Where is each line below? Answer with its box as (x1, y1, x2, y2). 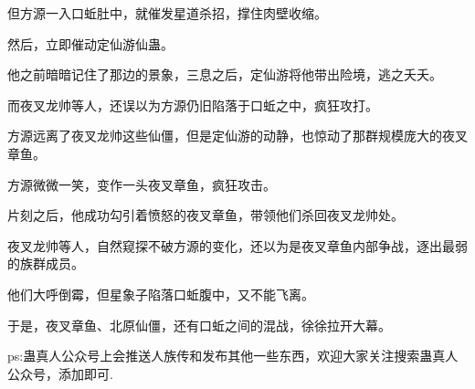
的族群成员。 (7, 254, 84, 273)
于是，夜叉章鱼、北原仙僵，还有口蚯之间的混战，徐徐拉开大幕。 (7, 315, 391, 334)
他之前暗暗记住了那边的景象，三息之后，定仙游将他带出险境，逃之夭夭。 (7, 65, 442, 84)
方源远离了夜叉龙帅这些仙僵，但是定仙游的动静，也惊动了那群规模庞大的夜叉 (7, 126, 468, 145)
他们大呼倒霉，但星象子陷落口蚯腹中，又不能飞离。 (7, 284, 314, 303)
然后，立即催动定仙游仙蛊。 (7, 34, 174, 53)
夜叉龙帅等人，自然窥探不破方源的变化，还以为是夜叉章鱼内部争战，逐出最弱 (7, 236, 468, 255)
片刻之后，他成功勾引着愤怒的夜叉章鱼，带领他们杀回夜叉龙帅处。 (7, 205, 404, 225)
